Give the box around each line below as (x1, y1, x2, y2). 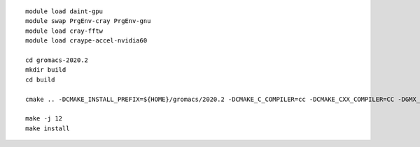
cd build (25, 75, 55, 84)
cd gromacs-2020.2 (25, 56, 89, 64)
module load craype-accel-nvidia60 (25, 37, 148, 45)
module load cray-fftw (25, 26, 104, 35)
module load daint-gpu (25, 8, 104, 15)
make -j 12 (25, 115, 63, 123)
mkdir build (25, 66, 66, 74)
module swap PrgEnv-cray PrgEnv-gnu (25, 17, 151, 25)
